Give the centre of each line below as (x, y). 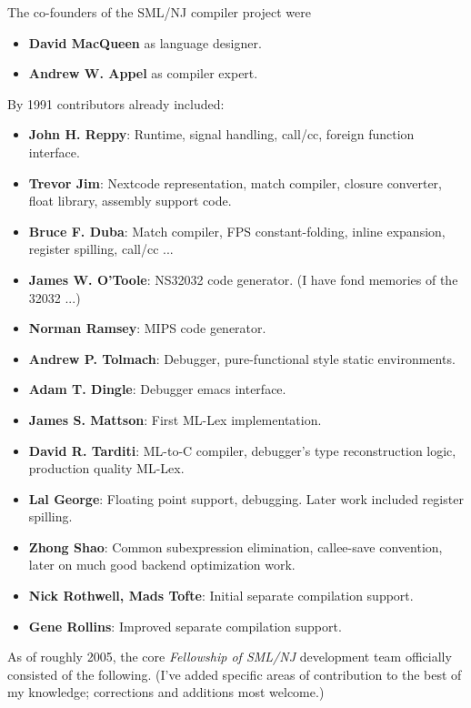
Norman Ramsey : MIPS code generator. (147, 328)
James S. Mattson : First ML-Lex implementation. (175, 419)
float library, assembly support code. (130, 201)
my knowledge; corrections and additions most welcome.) (166, 692)
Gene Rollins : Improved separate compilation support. (185, 626)
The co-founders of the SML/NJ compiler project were (159, 12)
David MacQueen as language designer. (145, 42)
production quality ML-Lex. (106, 468)
